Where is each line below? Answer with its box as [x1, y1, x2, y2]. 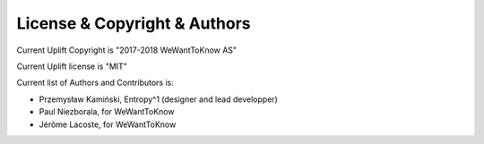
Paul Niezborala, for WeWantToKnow [39, 106, 175, 117]
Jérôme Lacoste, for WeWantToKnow [39, 119, 177, 130]
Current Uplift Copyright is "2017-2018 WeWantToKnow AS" [16, 45, 238, 55]
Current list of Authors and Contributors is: [16, 77, 174, 89]
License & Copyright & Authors [16, 13, 251, 33]
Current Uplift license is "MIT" [16, 61, 127, 72]
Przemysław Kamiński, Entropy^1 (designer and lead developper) [39, 94, 278, 105]
